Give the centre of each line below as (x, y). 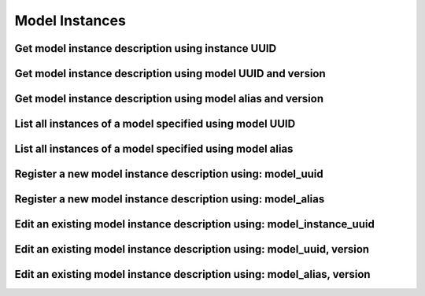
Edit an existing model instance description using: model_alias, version (192, 274)
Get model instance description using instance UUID (146, 48)
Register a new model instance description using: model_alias (170, 200)
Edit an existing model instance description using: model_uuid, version (192, 249)
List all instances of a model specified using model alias (154, 149)
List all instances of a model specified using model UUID (155, 124)
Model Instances (70, 20)
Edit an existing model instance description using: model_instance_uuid (195, 224)
